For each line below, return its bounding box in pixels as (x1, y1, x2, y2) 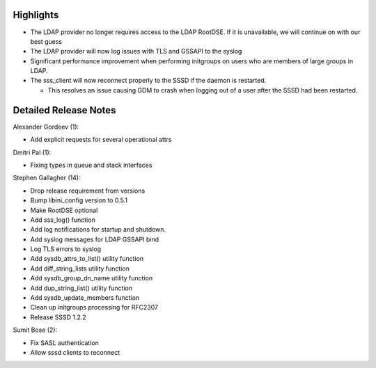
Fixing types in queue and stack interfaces (30, 161, 152, 169)
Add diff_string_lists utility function (30, 264, 130, 273)
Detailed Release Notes (13, 104, 116, 116)
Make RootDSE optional (30, 206, 98, 214)
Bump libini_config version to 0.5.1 (30, 196, 128, 205)
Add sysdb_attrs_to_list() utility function (30, 255, 144, 263)
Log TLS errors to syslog (30, 245, 102, 253)
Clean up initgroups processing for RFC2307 (30, 303, 159, 312)
